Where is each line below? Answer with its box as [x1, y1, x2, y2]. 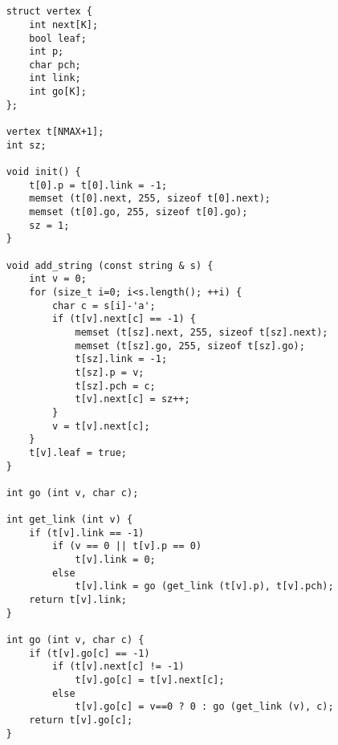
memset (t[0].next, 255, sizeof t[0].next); [29, 193, 271, 205]
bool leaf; [29, 32, 87, 44]
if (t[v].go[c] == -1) [29, 647, 150, 659]
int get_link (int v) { [6, 514, 133, 526]
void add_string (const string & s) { [6, 259, 214, 271]
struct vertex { [6, 6, 93, 18]
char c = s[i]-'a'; [51, 299, 156, 311]
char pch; [29, 59, 81, 71]
